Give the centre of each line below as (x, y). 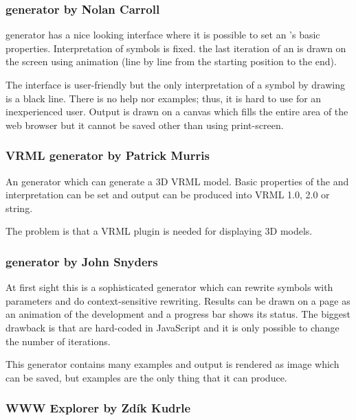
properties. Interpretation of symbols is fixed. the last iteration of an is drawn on (176, 48)
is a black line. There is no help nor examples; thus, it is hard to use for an (164, 98)
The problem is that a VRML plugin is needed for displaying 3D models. (159, 231)
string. (19, 208)
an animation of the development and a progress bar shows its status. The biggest (178, 314)
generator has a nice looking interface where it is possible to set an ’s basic (163, 35)
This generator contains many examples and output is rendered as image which (173, 364)
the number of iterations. (58, 341)
